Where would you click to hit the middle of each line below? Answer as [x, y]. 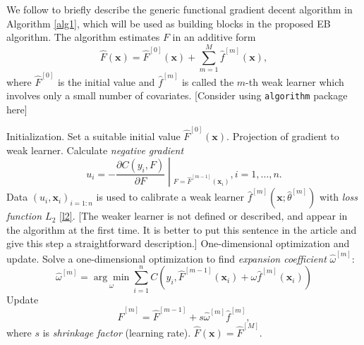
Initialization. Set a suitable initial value [93, 136]
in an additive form [214, 37]
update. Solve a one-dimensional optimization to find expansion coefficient [166, 258]
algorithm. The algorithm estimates [83, 37]
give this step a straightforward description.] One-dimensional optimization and [178, 243]
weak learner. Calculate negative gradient [95, 150]
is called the [208, 81]
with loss [339, 197]
